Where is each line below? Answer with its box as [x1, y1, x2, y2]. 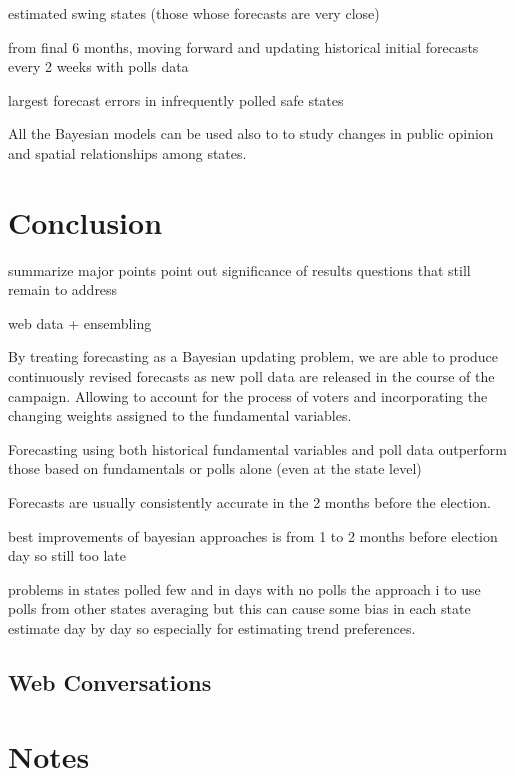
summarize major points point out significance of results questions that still [8, 259, 471, 280]
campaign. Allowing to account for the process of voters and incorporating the [8, 385, 488, 406]
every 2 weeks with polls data [8, 56, 189, 77]
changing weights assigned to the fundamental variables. [8, 405, 352, 426]
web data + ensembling [8, 312, 152, 333]
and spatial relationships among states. [8, 142, 247, 163]
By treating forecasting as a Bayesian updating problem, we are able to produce [8, 346, 499, 367]
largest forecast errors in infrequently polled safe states [8, 89, 344, 110]
